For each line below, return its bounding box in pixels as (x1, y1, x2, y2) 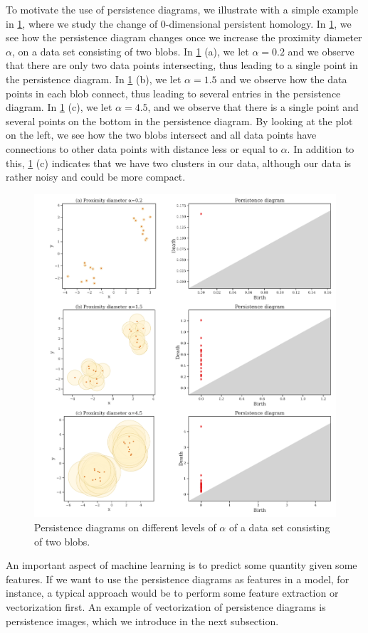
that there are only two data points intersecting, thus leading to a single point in (6, 58, 358, 73)
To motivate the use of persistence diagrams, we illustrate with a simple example (6, 2, 359, 16)
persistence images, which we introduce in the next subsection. (6, 613, 279, 628)
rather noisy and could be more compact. (6, 169, 186, 184)
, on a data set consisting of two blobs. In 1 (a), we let (11, 43, 249, 58)
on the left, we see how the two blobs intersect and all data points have (6, 127, 317, 142)
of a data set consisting (228, 519, 330, 534)
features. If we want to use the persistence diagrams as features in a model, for (6, 571, 349, 586)
